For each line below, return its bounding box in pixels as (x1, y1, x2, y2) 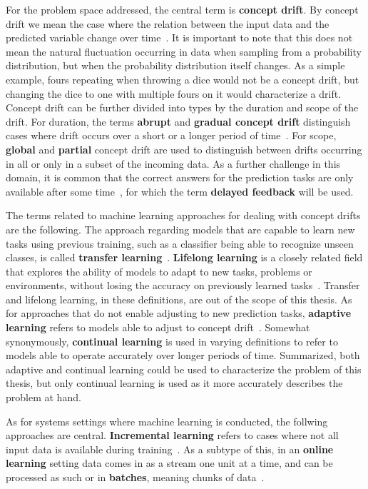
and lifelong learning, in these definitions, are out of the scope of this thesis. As (6, 291, 352, 306)
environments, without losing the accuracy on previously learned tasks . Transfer (6, 278, 360, 293)
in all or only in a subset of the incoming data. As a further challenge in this (6, 156, 341, 171)
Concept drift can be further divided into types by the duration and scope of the (6, 100, 359, 115)
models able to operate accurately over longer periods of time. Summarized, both (6, 348, 360, 363)
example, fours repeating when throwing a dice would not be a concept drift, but (6, 71, 359, 86)
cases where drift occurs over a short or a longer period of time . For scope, (6, 128, 337, 143)
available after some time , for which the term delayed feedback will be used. (6, 183, 354, 198)
